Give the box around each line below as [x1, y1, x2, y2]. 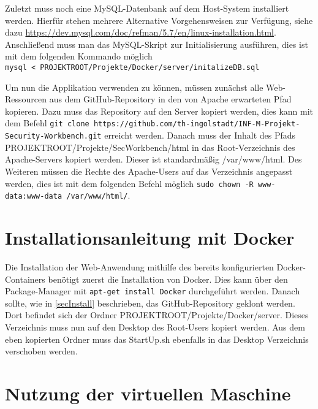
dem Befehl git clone [5, 117, 89, 129]
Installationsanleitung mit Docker [5, 225, 295, 250]
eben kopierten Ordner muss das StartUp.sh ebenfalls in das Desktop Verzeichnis [5, 332, 309, 345]
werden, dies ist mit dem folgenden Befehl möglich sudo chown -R [5, 177, 254, 189]
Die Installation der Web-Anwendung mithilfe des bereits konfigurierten [5, 260, 274, 273]
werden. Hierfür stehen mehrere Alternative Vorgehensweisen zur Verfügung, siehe [5, 13, 313, 26]
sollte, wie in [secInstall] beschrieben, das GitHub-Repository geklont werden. [5, 296, 295, 309]
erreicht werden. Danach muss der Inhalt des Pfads [104, 129, 296, 142]
